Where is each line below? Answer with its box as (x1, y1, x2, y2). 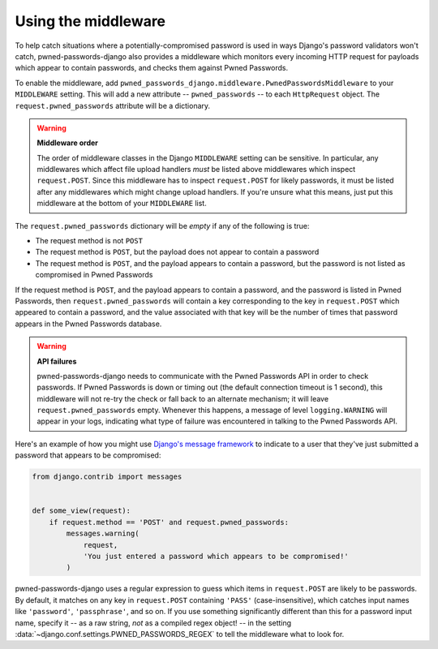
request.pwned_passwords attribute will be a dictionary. (15, 101, 211, 110)
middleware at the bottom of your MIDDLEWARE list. (36, 199, 207, 208)
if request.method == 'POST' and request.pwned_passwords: (49, 518, 290, 527)
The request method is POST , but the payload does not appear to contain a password (35, 247, 320, 257)
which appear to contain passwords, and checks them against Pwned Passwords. (15, 63, 288, 73)
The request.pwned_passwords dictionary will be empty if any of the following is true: (15, 221, 310, 230)
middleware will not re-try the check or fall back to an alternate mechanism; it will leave (36, 393, 328, 403)
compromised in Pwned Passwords (35, 270, 153, 280)
